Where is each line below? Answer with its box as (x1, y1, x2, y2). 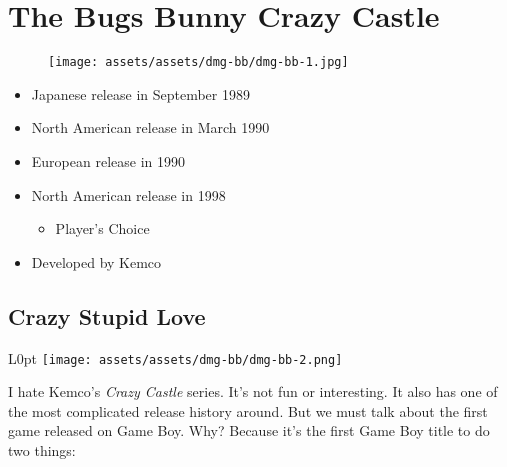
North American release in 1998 (31, 184, 226, 205)
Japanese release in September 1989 (31, 83, 250, 104)
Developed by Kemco (31, 251, 162, 272)
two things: (8, 439, 76, 460)
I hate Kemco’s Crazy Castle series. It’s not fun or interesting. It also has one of (8, 381, 498, 402)
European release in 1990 (31, 150, 185, 171)
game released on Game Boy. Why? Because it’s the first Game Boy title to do (8, 420, 490, 441)
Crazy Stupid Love (8, 300, 206, 331)
